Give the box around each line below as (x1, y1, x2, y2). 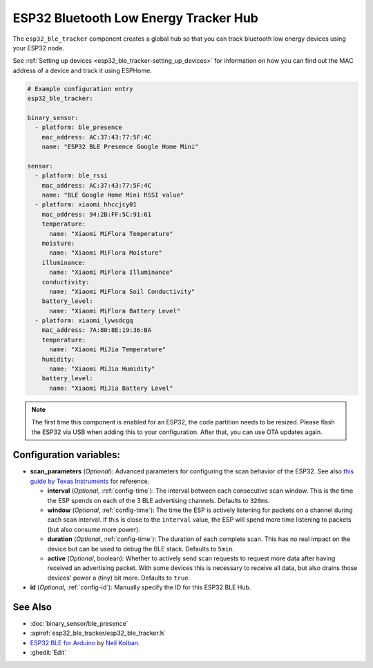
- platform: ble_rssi (35, 172, 108, 179)
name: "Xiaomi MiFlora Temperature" (49, 230, 173, 237)
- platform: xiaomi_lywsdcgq (35, 317, 134, 324)
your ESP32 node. (12, 43, 65, 52)
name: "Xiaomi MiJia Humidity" (49, 365, 155, 373)
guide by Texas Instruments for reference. (30, 477, 150, 485)
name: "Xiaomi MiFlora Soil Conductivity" (49, 287, 195, 295)
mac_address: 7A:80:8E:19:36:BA (41, 326, 152, 334)
